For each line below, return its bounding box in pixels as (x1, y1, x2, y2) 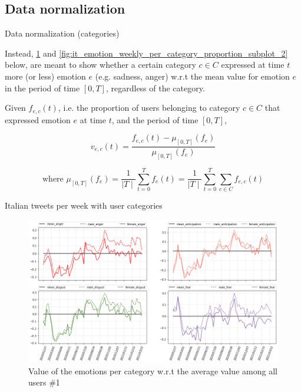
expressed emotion (5, 113, 71, 126)
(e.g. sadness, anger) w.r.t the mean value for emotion (95, 70, 290, 82)
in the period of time (5, 81, 80, 94)
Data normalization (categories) (5, 27, 120, 39)
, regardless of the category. (105, 81, 205, 94)
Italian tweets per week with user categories (5, 199, 163, 212)
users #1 (28, 376, 60, 388)
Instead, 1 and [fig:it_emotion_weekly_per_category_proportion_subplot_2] (5, 47, 288, 59)
